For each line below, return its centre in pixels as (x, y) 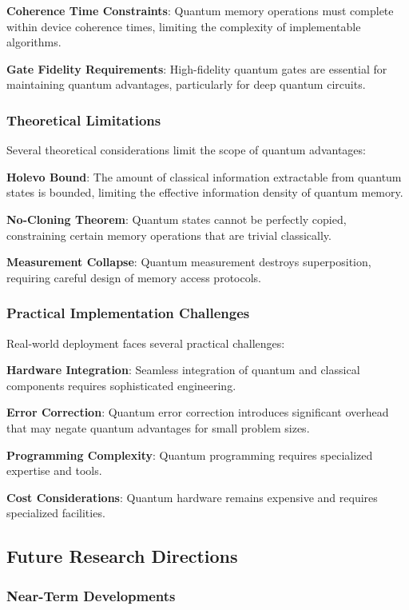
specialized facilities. (56, 513)
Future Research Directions (122, 556)
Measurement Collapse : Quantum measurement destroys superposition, (189, 262)
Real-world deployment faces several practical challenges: (146, 343)
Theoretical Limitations (84, 120)
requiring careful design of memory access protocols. (134, 277)
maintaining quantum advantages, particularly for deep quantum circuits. (186, 84)
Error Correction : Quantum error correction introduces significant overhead (198, 412)
